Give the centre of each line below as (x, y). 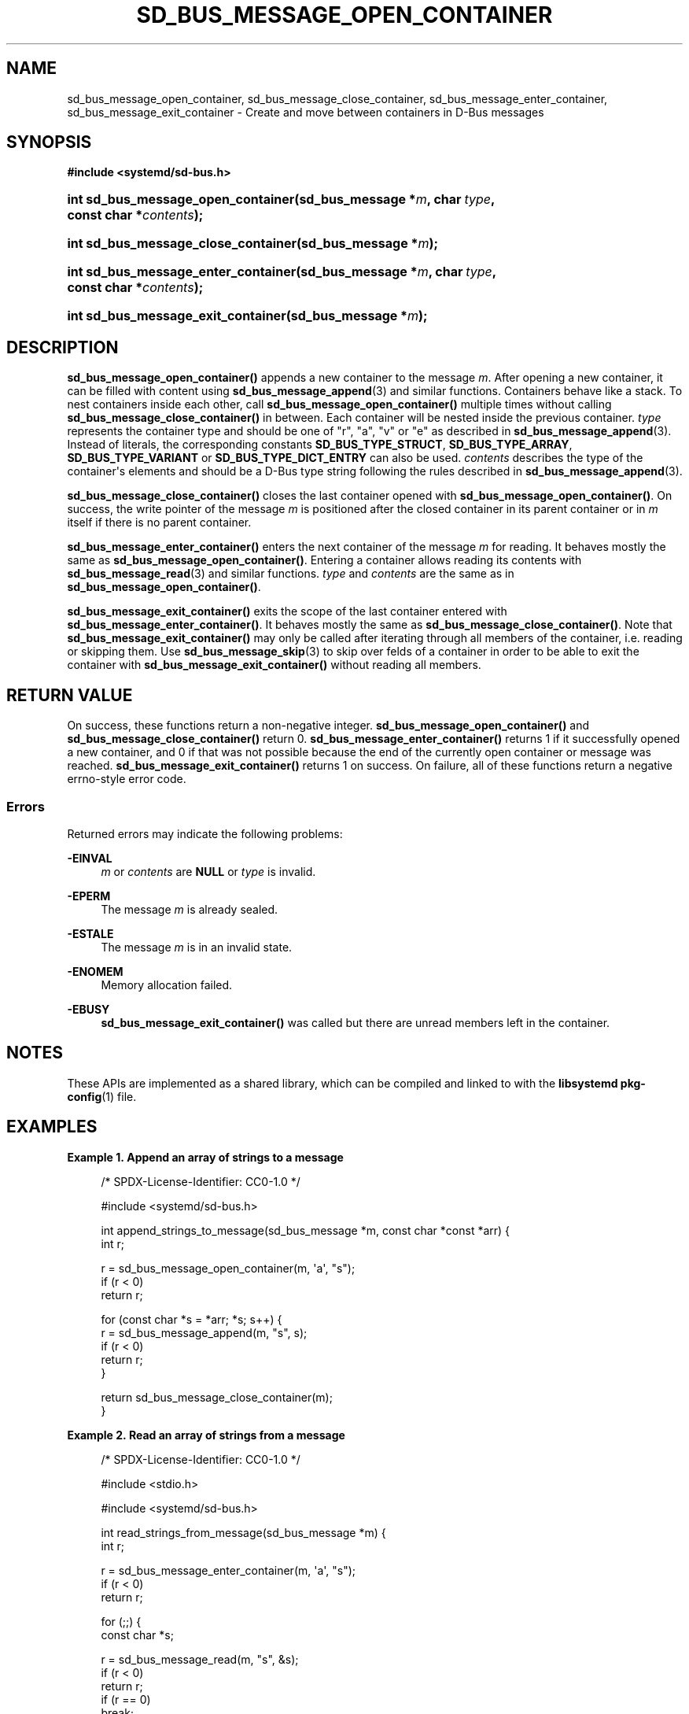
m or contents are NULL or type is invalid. (208, 871)
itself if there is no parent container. (159, 523)
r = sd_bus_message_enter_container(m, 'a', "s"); (228, 1570)
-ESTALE (90, 933)
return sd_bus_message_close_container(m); (217, 1397)
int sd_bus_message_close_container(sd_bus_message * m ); (252, 244)
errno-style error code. (127, 779)
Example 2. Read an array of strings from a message (206, 1435)
